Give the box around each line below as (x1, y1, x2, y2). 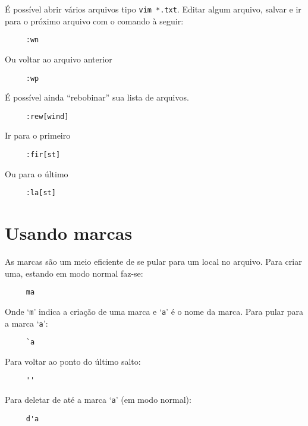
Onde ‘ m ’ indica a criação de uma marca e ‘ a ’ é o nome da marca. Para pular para (5, 305, 304, 317)
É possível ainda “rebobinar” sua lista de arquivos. (5, 91, 189, 104)
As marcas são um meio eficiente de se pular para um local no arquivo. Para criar (5, 255, 302, 268)
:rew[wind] (26, 112, 69, 121)
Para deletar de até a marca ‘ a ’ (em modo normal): (5, 393, 191, 406)
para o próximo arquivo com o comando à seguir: (5, 14, 184, 27)
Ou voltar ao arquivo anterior (5, 52, 112, 65)
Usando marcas (5, 221, 133, 245)
